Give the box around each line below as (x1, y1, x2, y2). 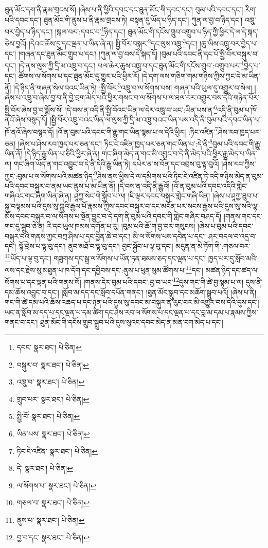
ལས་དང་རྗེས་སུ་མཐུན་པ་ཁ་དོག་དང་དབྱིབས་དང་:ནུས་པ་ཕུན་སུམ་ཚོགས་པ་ (5, 264, 186, 275)
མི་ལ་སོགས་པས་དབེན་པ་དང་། (133, 230, 206, 241)
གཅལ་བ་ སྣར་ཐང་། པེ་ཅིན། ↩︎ (16, 497, 90, 508)
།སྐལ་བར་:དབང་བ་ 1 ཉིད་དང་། (55, 25, 126, 36)
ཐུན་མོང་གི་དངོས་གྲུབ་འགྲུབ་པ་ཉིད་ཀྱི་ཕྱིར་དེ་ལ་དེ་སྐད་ (128, 26, 258, 36)
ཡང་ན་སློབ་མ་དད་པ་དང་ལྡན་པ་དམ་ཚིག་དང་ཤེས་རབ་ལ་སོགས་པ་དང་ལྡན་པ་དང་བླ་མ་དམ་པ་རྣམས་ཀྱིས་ (5, 306, 258, 317)
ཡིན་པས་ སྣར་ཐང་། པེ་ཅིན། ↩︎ (16, 428, 90, 439)
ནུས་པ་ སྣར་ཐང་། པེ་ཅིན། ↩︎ (16, 514, 85, 525)
